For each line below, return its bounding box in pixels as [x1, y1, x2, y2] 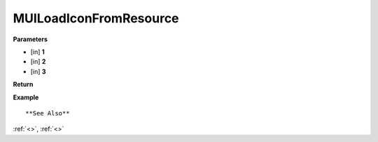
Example [13, 93, 39, 101]
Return [13, 80, 34, 89]
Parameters [13, 35, 48, 43]
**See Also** [25, 109, 70, 117]
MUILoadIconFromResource [13, 10, 179, 26]
